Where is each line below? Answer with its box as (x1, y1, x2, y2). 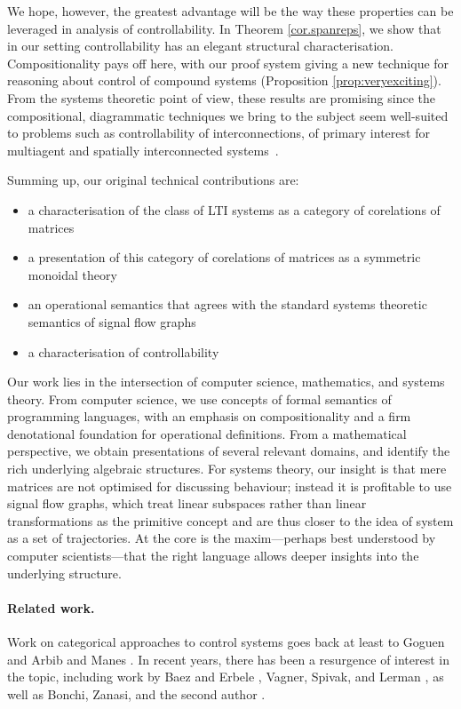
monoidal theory (28, 265, 117, 283)
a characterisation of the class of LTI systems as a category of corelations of (28, 200, 441, 219)
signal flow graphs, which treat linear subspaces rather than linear (7, 494, 367, 513)
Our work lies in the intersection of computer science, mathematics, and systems (7, 372, 445, 391)
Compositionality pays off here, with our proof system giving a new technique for (7, 53, 449, 72)
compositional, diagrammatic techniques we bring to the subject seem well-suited (7, 106, 449, 124)
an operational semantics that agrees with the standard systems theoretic (28, 295, 427, 314)
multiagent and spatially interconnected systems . (7, 140, 279, 159)
